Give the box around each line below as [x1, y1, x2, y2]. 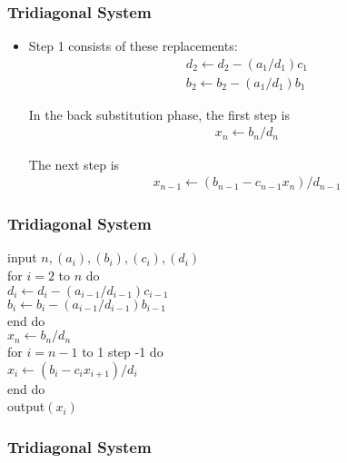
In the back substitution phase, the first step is [28, 104, 290, 123]
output [7, 397, 45, 416]
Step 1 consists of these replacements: [28, 36, 238, 55]
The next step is [28, 154, 120, 173]
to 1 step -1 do [82, 342, 164, 361]
